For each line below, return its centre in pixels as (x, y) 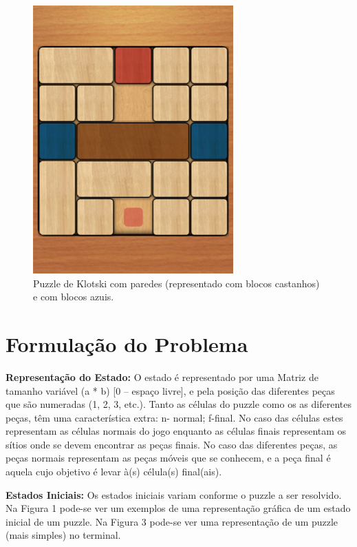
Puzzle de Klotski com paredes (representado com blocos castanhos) (176, 283)
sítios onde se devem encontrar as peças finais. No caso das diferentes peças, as (172, 444)
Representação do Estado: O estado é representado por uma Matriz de (162, 376)
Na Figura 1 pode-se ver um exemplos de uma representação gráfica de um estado (178, 508)
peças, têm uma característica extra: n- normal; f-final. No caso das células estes (174, 417)
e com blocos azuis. (74, 297)
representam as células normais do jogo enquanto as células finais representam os (176, 431)
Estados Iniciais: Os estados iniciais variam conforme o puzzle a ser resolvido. (174, 494)
